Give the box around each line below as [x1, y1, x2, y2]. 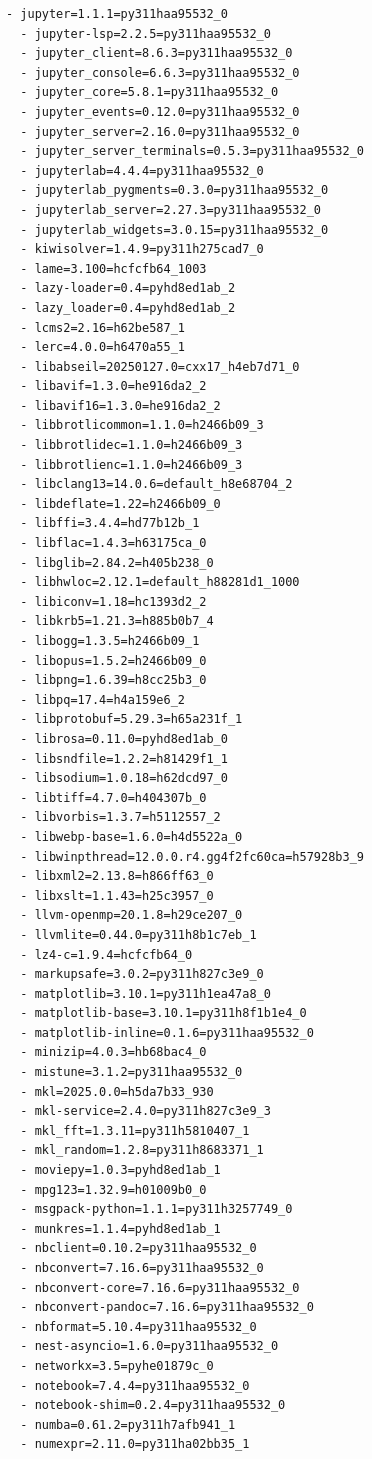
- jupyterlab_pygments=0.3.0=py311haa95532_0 [20, 183, 329, 198]
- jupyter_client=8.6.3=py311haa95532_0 [20, 46, 293, 61]
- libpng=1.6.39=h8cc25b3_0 [20, 673, 207, 688]
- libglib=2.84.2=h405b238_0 [20, 555, 214, 570]
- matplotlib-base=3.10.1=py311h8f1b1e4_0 [20, 1006, 307, 1021]
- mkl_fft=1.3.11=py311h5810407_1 [20, 1123, 250, 1138]
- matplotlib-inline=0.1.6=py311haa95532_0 [20, 1025, 314, 1040]
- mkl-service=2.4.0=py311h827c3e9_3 [20, 1104, 271, 1119]
